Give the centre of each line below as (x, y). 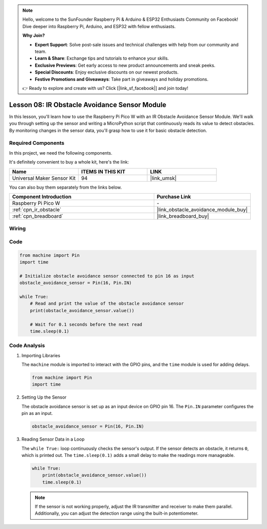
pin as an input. (37, 413)
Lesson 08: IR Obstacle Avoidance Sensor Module (88, 104)
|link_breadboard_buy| (183, 216)
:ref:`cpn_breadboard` (38, 216)
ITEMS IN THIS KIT (103, 171)
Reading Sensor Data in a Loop (53, 439)
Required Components (37, 143)
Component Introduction (42, 197)
